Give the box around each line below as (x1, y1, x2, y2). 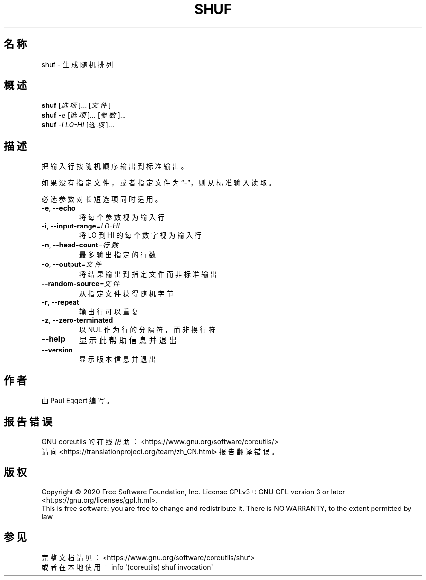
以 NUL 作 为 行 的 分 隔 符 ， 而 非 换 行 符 (79, 325, 215, 334)
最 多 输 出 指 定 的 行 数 (79, 250, 156, 259)
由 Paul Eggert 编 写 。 (41, 396, 114, 405)
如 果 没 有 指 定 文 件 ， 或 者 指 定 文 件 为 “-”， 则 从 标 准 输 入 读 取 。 (41, 178, 276, 187)
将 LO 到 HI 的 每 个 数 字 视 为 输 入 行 (79, 231, 202, 240)
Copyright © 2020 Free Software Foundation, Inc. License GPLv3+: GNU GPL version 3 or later (41, 487, 345, 496)
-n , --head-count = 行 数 (41, 241, 119, 249)
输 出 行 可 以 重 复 (79, 307, 139, 316)
